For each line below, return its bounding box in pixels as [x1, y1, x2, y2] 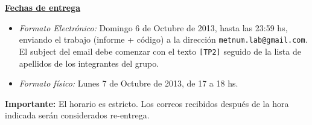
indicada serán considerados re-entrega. [5, 109, 150, 121]
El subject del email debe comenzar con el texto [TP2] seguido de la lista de [19, 44, 301, 57]
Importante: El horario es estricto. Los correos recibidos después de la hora [5, 97, 289, 109]
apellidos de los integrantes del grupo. [19, 56, 159, 69]
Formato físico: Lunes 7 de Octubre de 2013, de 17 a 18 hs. [19, 77, 238, 90]
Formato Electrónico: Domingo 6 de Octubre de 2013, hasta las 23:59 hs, [19, 21, 288, 34]
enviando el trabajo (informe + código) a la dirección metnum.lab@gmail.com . [19, 33, 308, 46]
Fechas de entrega [5, 1, 81, 13]
